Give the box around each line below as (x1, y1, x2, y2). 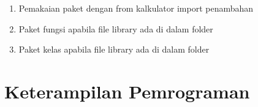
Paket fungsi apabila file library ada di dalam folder (18, 22, 213, 35)
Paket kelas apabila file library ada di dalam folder (18, 43, 210, 56)
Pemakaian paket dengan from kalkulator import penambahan (18, 2, 254, 14)
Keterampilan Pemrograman (4, 78, 250, 103)
